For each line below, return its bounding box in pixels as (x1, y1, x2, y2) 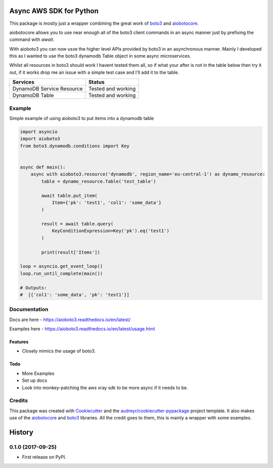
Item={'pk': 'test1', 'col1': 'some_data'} (52, 200, 162, 205)
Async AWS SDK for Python (9, 7, 99, 15)
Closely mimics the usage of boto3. (22, 348, 96, 354)
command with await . (9, 36, 55, 43)
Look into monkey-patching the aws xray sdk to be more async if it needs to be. (22, 384, 188, 391)
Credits (9, 397, 28, 404)
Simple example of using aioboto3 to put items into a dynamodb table (9, 115, 154, 121)
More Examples (22, 370, 55, 376)
